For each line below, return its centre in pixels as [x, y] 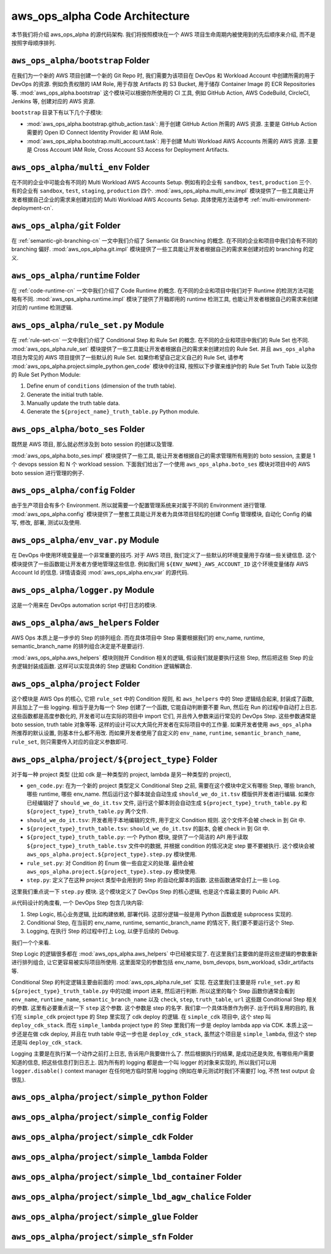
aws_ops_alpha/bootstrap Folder [81, 61]
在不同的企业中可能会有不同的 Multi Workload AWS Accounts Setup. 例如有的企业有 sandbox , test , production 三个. [162, 182]
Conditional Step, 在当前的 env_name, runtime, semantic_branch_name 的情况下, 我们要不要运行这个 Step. [160, 922]
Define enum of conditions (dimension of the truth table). [101, 386]
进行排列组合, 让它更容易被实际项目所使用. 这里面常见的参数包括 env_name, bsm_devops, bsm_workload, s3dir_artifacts [162, 962]
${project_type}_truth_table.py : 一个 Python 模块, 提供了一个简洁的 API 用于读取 [137, 837]
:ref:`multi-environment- [281, 199]
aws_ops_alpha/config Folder [73, 491]
